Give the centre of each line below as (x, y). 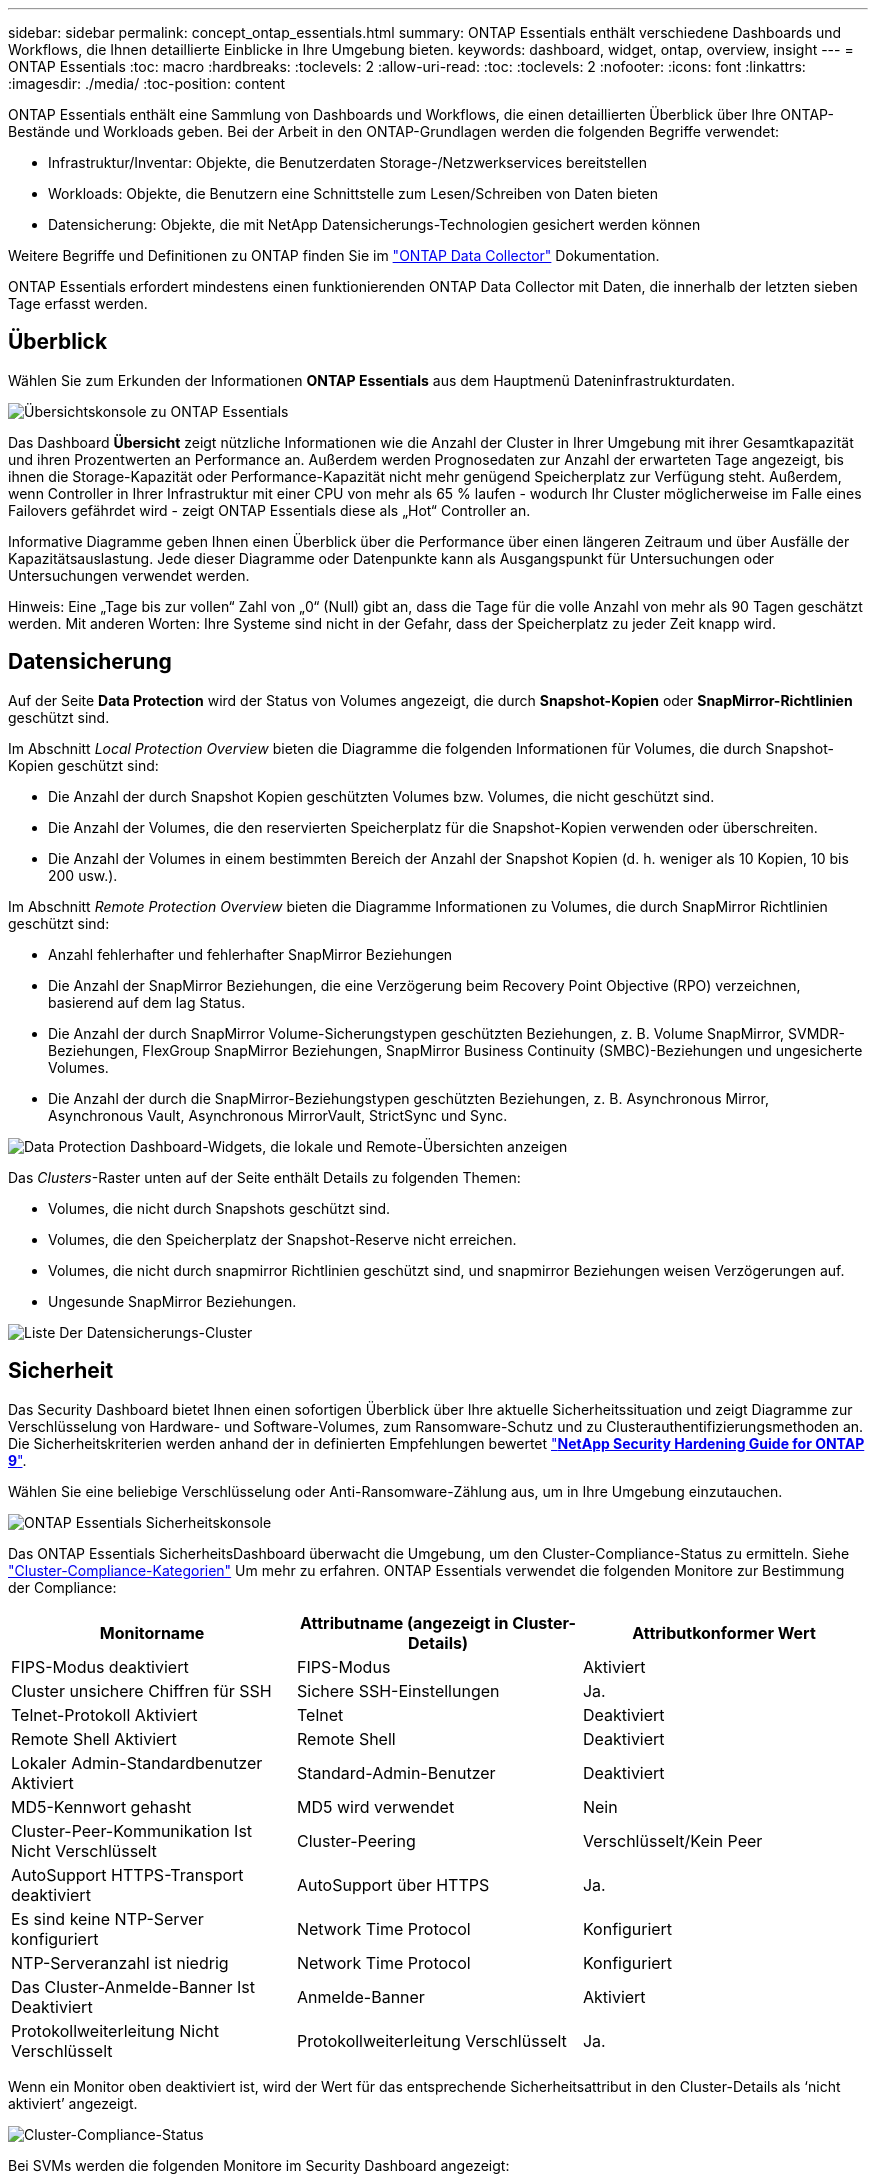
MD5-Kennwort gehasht (101, 1806)
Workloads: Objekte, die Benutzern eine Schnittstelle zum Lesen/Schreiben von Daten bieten (353, 193)
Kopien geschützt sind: (83, 765)
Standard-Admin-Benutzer (396, 1772)
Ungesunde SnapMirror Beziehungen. (172, 1301)
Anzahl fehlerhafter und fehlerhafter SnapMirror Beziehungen (250, 954)
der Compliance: (62, 1587)
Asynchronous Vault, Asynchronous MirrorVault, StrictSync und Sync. (278, 1115)
